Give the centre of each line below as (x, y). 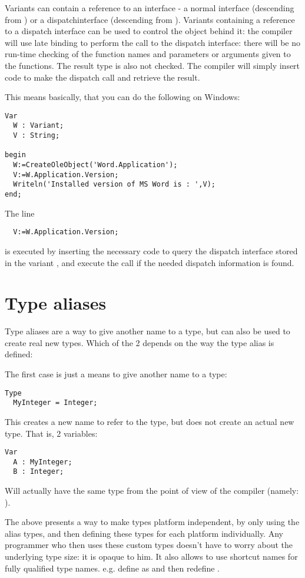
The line (20, 213)
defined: (19, 354)
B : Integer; (39, 472)
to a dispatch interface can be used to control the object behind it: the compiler (149, 31)
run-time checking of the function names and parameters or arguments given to (148, 54)
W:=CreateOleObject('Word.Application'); (95, 165)
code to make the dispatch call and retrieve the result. (102, 77)
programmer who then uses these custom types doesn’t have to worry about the (149, 545)
